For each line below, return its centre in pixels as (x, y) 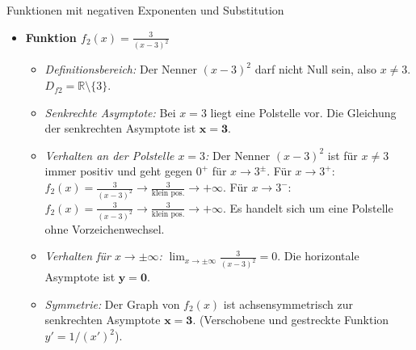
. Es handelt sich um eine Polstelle (308, 207)
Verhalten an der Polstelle (109, 155)
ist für (342, 155)
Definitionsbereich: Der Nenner (121, 69)
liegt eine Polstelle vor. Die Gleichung (303, 112)
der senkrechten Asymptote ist (120, 128)
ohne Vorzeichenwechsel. (105, 228)
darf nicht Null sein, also (315, 69)
